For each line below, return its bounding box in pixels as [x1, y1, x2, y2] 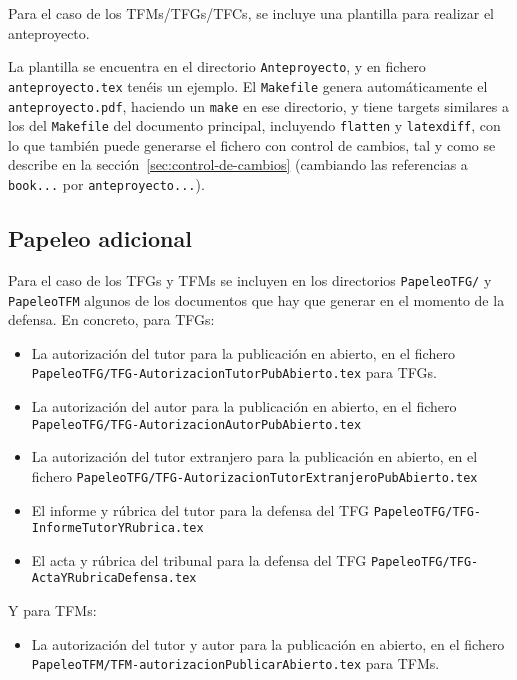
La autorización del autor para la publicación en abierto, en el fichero [31, 396, 457, 417]
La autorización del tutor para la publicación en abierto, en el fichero [31, 342, 455, 363]
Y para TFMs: [8, 600, 97, 621]
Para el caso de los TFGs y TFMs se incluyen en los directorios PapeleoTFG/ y [8, 269, 492, 290]
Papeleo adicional [8, 223, 192, 254]
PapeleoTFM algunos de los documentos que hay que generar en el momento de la [8, 289, 505, 310]
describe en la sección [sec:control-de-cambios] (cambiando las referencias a [8, 154, 468, 175]
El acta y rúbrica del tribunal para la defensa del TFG [31, 549, 367, 570]
